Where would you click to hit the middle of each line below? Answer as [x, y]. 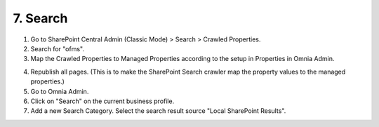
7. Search [40, 18]
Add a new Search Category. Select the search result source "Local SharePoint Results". [158, 111]
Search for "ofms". [57, 48]
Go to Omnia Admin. [60, 91]
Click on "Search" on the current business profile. [102, 101]
